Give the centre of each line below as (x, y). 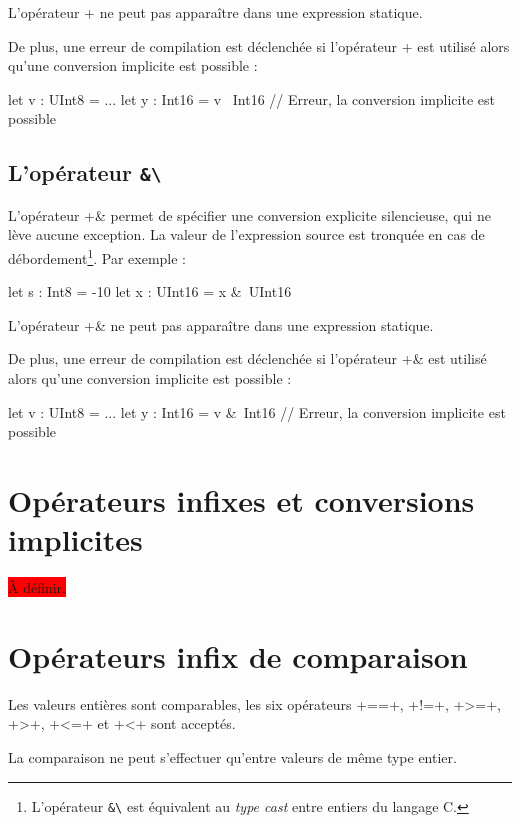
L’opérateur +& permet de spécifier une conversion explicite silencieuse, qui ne (249, 214)
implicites (75, 539)
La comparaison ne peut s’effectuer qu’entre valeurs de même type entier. (232, 756)
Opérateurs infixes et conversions (241, 499)
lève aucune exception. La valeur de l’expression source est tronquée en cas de (246, 234)
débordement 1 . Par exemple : (97, 256)
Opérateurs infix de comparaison (238, 655)
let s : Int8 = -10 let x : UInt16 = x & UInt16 (150, 291)
